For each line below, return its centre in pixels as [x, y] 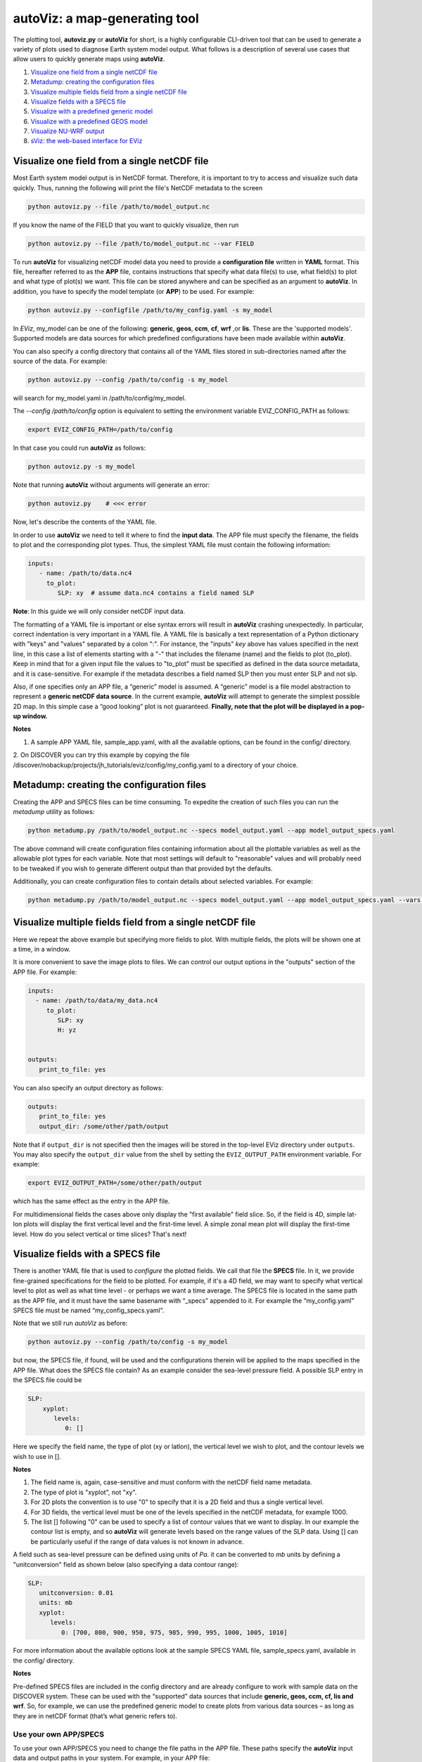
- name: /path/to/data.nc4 [85, 573]
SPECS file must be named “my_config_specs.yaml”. [89, 1310]
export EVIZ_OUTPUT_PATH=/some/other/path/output [115, 1183]
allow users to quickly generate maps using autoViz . [89, 59]
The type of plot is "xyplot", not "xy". [84, 1492]
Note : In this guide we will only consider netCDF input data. [99, 611]
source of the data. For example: [60, 361]
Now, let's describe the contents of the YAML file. [85, 522]
